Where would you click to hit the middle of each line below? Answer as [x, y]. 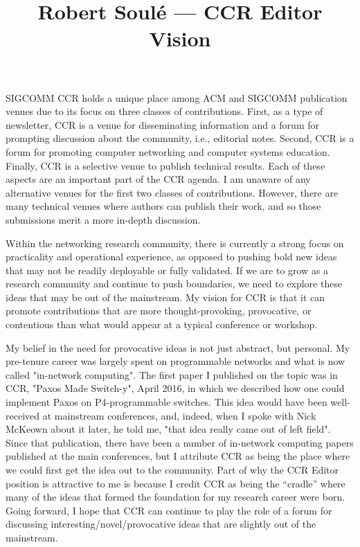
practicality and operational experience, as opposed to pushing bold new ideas [171, 257]
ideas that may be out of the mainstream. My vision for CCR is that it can [165, 297]
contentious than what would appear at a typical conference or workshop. [162, 324]
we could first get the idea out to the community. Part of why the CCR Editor [172, 469]
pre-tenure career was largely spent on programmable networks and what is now [175, 361]
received [23, 415]
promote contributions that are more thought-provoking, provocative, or [159, 311]
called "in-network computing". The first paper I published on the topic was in [172, 374]
